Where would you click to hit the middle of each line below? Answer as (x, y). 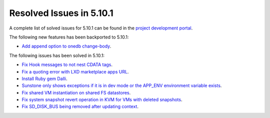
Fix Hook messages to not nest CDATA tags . (67, 64)
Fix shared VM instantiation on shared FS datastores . (76, 92)
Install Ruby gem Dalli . (44, 78)
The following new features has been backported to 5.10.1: (69, 37)
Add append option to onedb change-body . (66, 46)
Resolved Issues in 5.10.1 (61, 13)
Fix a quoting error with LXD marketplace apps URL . (75, 71)
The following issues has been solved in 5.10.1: (57, 55)
